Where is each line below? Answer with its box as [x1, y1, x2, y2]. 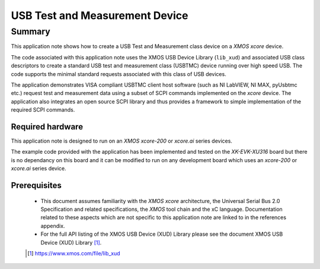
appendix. [40, 222, 65, 229]
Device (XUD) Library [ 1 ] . [40, 239, 102, 246]
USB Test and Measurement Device [11, 9, 188, 22]
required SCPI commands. [11, 106, 75, 113]
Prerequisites [11, 181, 62, 191]
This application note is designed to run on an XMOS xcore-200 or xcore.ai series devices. [11, 137, 232, 145]
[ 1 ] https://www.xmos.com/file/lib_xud [27, 249, 121, 257]
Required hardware [11, 122, 83, 132]
